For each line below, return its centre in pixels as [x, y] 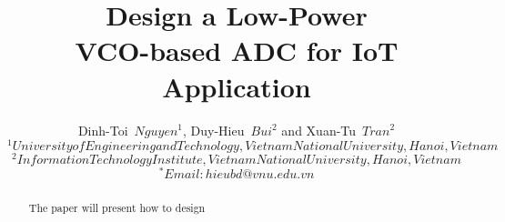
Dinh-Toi [103, 130]
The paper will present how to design [117, 208]
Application [237, 86]
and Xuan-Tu [319, 130]
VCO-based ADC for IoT [237, 50]
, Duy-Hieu [214, 130]
